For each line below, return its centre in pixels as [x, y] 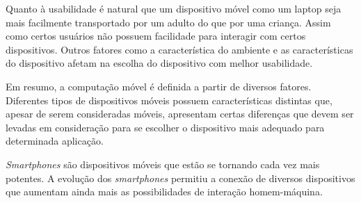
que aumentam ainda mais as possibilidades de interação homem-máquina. [164, 192]
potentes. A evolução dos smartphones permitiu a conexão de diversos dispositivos [180, 178]
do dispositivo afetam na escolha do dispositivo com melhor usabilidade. [159, 63]
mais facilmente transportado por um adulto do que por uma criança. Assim [168, 22]
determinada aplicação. [55, 141]
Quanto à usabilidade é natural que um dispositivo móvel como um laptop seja [174, 8]
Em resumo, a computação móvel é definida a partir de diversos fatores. [159, 86]
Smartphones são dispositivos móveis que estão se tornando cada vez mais [163, 164]
